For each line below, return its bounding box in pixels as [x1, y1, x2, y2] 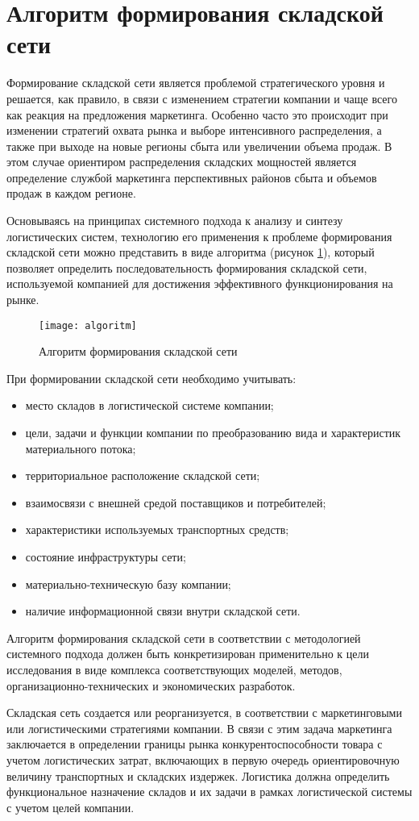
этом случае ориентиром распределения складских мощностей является [6, 153, 357, 170]
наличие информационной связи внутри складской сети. [25, 602, 301, 619]
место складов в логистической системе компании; [25, 397, 274, 414]
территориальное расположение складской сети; [25, 467, 260, 484]
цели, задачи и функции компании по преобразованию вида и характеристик [25, 424, 401, 441]
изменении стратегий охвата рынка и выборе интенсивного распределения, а [6, 122, 382, 139]
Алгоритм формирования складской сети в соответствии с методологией [6, 629, 361, 646]
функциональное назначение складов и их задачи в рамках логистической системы [6, 783, 413, 800]
